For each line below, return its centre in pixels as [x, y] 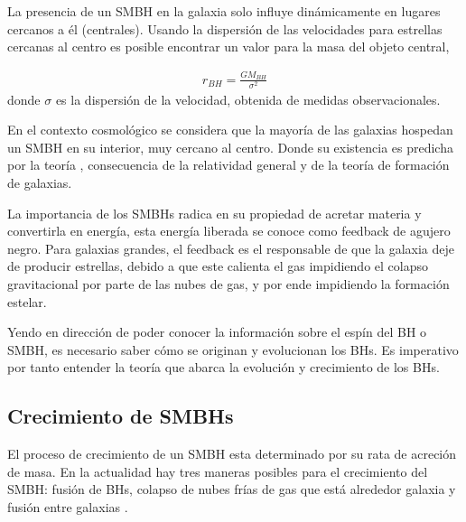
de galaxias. [40, 183]
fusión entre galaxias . [68, 506]
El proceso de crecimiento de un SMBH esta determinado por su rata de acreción [232, 454]
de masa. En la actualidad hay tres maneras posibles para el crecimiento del [218, 471]
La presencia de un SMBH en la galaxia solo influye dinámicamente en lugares [224, 11]
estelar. [27, 301]
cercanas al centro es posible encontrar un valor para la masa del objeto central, [228, 47]
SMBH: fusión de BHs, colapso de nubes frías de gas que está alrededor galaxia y [232, 489]
